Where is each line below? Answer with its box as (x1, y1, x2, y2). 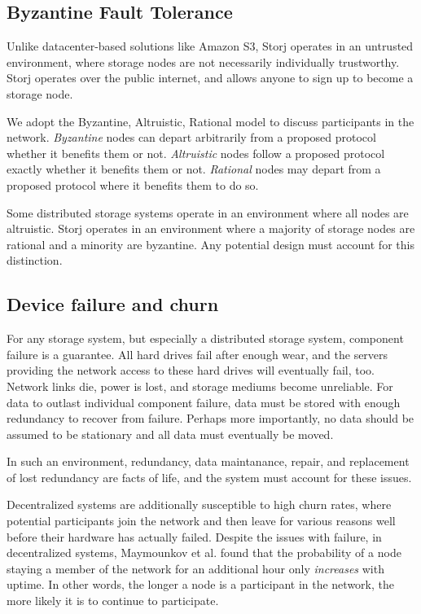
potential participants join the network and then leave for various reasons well (7, 512, 396, 529)
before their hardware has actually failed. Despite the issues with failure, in (7, 528, 382, 545)
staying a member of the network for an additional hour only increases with (7, 559, 384, 577)
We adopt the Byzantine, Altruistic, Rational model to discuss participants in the (7, 112, 414, 129)
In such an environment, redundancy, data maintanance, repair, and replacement (7, 453, 410, 470)
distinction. (7, 252, 63, 269)
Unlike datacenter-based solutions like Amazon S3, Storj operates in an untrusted (7, 37, 414, 55)
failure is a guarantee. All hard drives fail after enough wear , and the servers (7, 345, 388, 362)
